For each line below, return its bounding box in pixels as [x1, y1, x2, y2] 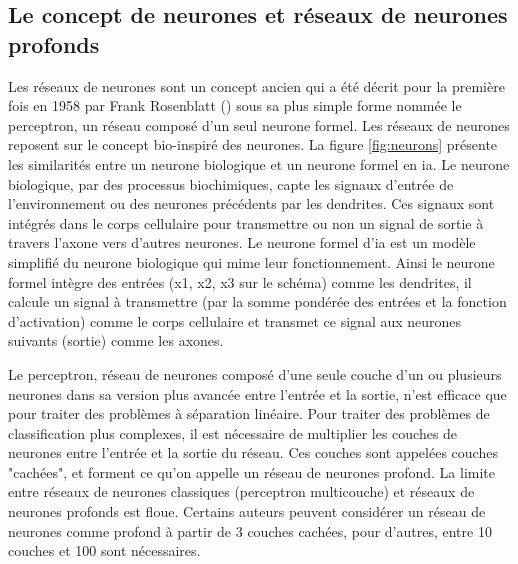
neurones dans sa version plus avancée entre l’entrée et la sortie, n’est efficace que [8, 383, 507, 404]
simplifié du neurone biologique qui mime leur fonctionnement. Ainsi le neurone [8, 251, 495, 272]
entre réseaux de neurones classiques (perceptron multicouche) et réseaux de [8, 481, 475, 502]
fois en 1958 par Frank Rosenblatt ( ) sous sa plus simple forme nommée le [8, 95, 462, 116]
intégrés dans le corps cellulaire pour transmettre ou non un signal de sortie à [8, 212, 484, 233]
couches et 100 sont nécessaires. [8, 540, 201, 561]
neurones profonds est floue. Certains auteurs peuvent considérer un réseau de [8, 501, 486, 522]
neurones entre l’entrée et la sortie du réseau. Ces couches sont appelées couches [8, 442, 498, 463]
